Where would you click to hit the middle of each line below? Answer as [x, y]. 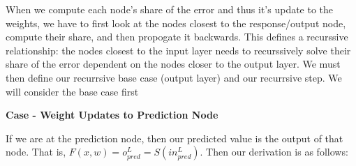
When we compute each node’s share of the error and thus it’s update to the [170, 9]
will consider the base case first [72, 91]
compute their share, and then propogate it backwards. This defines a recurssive [177, 37]
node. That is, [36, 152]
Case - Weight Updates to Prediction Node [112, 115]
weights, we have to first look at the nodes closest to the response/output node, [176, 23]
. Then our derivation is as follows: [274, 152]
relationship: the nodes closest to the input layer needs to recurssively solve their [178, 50]
